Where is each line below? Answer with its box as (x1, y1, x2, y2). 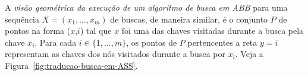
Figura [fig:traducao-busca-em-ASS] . (5, 59, 138, 71)
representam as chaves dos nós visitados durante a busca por (5, 47, 225, 60)
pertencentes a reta (187, 36, 257, 48)
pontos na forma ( (5, 24, 71, 37)
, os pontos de (126, 36, 177, 48)
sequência (5, 12, 40, 25)
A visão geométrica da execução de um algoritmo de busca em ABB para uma (5, 1, 288, 13)
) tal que (80, 24, 112, 37)
